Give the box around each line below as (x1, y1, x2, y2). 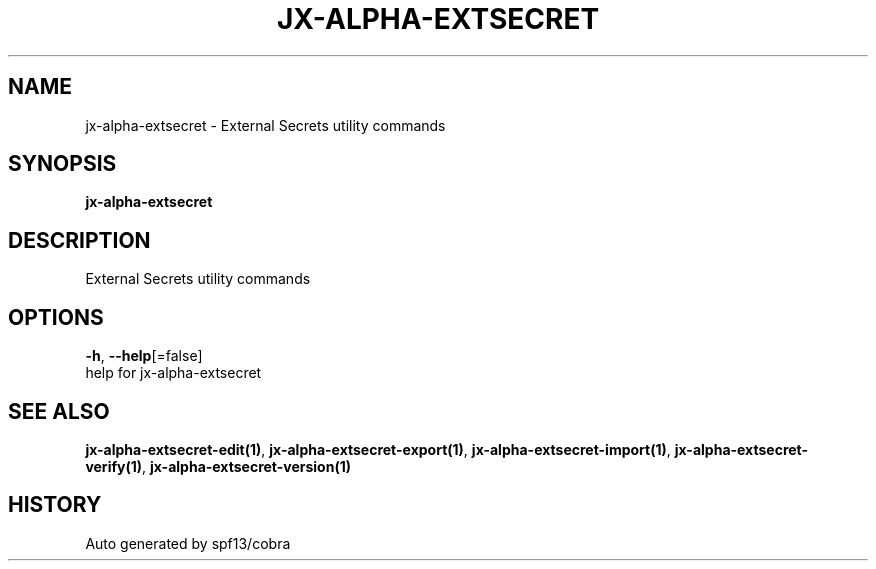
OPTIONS (8, 304, 104, 330)
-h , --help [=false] (85, 347, 203, 365)
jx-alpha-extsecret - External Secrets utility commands (85, 116, 446, 134)
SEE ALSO (8, 398, 110, 424)
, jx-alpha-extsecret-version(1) (142, 457, 351, 475)
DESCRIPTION (8, 227, 151, 253)
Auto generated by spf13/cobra (85, 534, 291, 552)
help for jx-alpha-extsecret (85, 364, 262, 382)
